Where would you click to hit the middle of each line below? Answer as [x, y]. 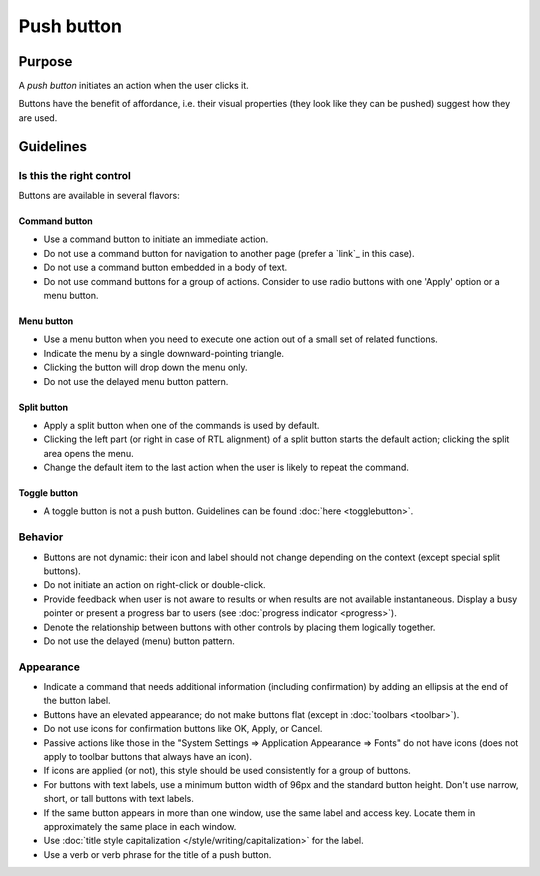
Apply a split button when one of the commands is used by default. [181, 425]
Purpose [45, 61]
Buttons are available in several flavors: [99, 195]
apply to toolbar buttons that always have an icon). [148, 757]
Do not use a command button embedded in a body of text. [165, 267]
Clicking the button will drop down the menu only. [146, 367]
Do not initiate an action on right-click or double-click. [154, 585]
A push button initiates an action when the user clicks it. [133, 86]
